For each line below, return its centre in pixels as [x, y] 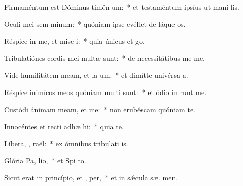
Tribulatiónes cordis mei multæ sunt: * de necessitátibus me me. [105, 58]
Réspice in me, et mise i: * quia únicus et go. [74, 41]
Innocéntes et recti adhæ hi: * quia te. [64, 126]
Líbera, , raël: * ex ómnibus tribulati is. [66, 143]
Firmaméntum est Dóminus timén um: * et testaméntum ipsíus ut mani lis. [122, 7]
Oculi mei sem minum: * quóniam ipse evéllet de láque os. [95, 24]
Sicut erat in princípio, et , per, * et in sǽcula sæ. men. [91, 177]
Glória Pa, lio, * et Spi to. [45, 160]
